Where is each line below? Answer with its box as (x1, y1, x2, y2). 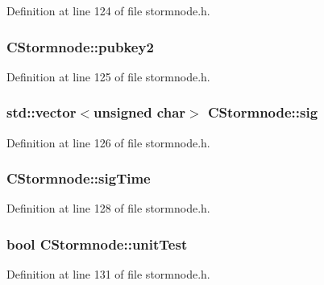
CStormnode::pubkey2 (6, 36, 154, 56)
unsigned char (93, 102, 186, 122)
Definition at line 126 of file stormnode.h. (6, 134, 210, 151)
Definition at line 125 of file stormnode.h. (6, 68, 210, 85)
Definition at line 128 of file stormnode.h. (6, 200, 210, 217)
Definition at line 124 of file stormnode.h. (6, 2, 210, 19)
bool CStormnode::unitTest (6, 233, 188, 254)
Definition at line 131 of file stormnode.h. (6, 266, 210, 283)
